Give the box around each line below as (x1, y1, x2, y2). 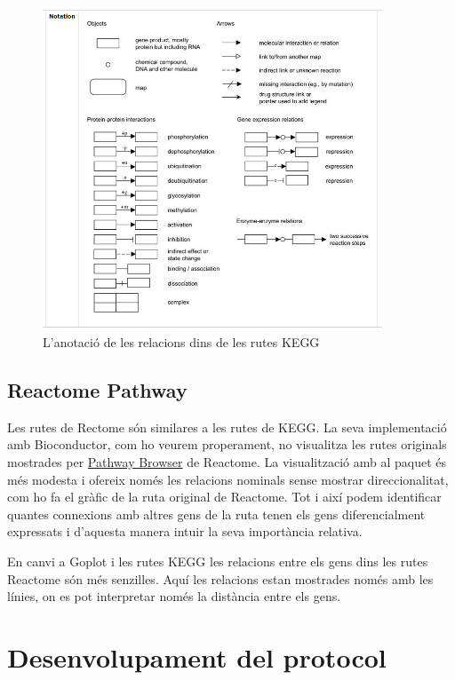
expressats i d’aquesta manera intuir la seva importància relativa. (7, 522, 363, 541)
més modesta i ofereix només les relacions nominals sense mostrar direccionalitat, (7, 470, 449, 488)
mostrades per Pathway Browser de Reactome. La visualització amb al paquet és (7, 453, 446, 471)
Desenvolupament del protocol (7, 638, 387, 675)
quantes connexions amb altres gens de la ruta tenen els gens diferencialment (7, 504, 426, 523)
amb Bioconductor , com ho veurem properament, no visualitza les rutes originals (7, 435, 447, 454)
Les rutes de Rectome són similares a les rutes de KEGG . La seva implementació (7, 417, 447, 436)
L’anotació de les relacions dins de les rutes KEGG (43, 333, 320, 352)
